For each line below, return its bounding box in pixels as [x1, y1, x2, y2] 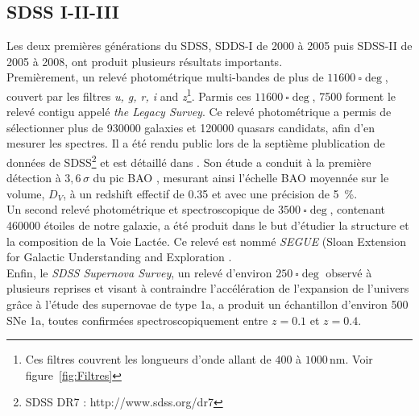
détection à [6, 169, 61, 186]
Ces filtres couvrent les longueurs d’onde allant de [25, 351, 272, 368]
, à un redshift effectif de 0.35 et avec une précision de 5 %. [63, 185, 358, 202]
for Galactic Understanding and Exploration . [6, 248, 232, 265]
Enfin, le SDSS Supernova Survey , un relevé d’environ [6, 264, 272, 281]
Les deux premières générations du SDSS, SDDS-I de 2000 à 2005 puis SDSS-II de [6, 37, 413, 54]
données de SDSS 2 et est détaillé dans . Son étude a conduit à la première [6, 152, 371, 170]
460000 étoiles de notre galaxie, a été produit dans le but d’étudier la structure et [6, 217, 409, 234]
